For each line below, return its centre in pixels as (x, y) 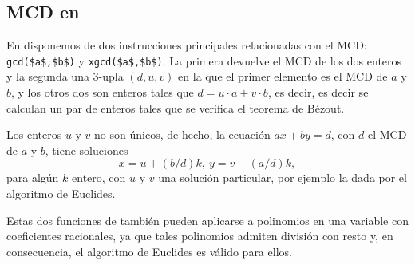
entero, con (99, 178)
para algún (33, 178)
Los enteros (34, 134)
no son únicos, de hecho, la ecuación (182, 134)
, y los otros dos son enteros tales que (103, 92)
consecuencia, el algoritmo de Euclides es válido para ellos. (149, 251)
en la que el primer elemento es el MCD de (283, 76)
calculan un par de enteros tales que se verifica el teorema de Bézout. (176, 107)
